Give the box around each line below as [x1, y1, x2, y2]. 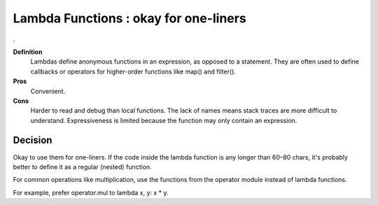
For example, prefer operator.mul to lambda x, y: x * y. [13, 188, 169, 197]
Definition [13, 48, 43, 56]
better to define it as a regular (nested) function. [13, 162, 152, 171]
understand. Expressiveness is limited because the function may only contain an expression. [30, 116, 297, 125]
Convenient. [30, 87, 66, 95]
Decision [13, 134, 52, 146]
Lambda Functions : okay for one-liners [13, 10, 246, 26]
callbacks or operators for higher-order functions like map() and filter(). [30, 67, 236, 76]
